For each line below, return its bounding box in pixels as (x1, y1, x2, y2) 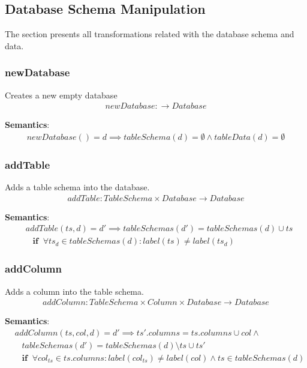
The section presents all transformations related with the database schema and (5, 28, 294, 40)
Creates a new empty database (5, 88, 118, 101)
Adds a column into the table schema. (5, 285, 144, 297)
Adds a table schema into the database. (5, 181, 150, 193)
